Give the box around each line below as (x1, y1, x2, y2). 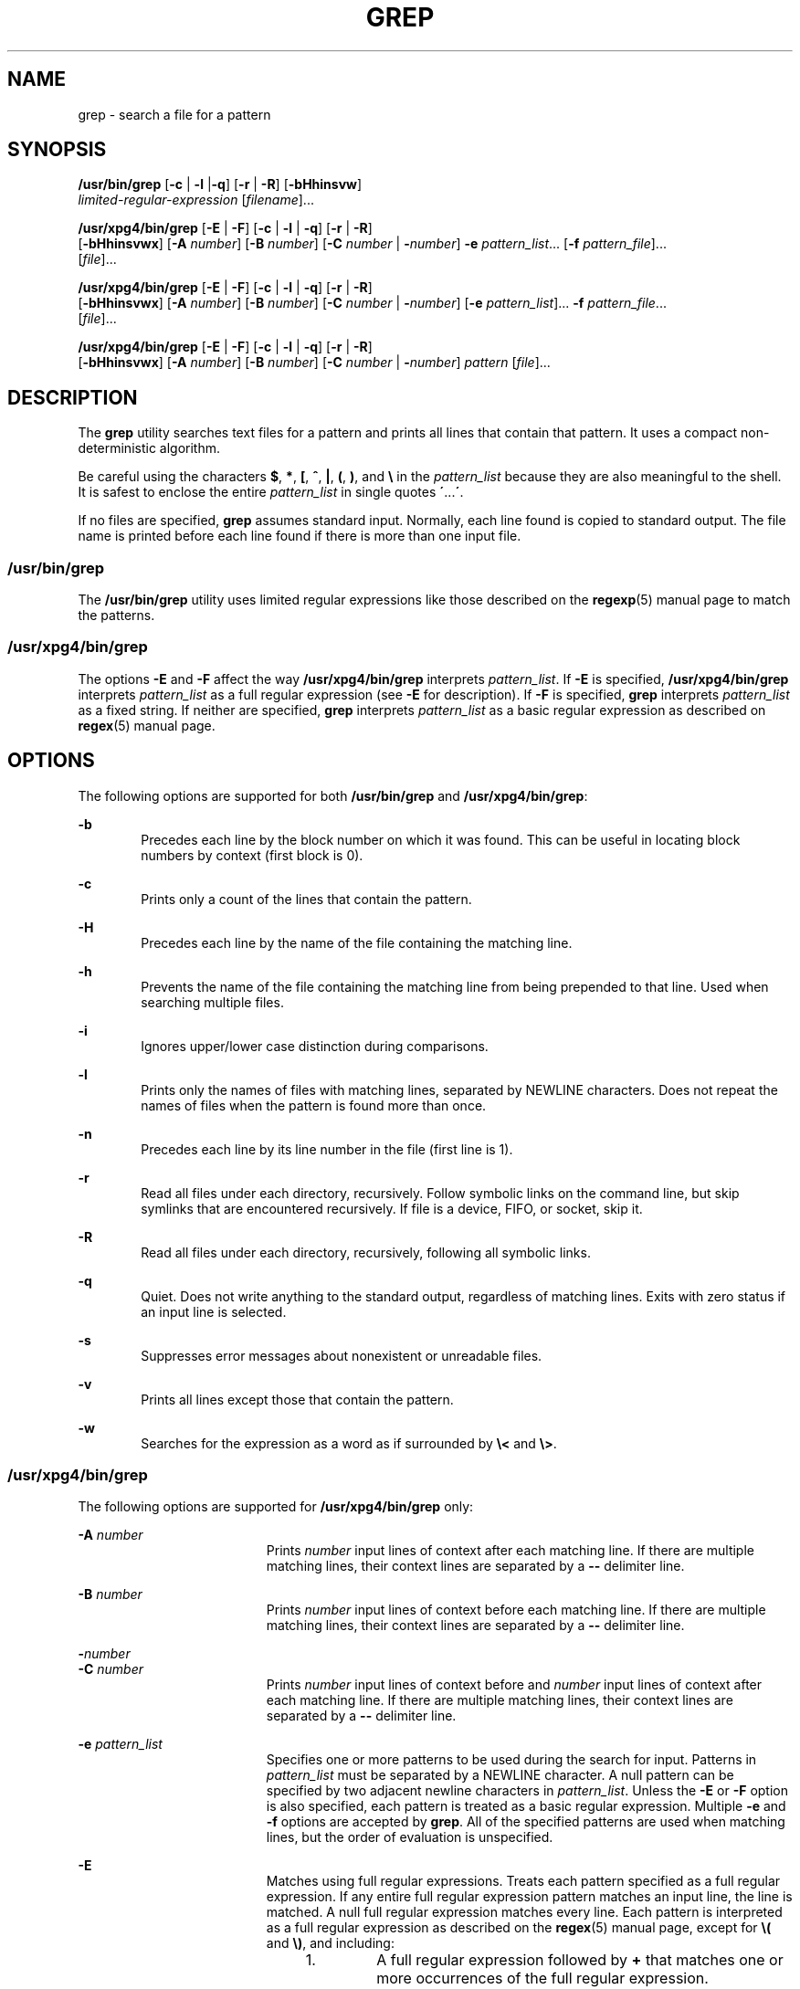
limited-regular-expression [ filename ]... (78, 192, 314, 208)
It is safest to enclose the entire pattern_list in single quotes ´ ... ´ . (78, 484, 464, 500)
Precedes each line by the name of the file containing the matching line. (141, 934, 573, 951)
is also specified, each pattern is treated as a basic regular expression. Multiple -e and (266, 1798, 786, 1815)
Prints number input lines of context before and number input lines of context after (266, 1677, 763, 1693)
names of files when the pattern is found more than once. (141, 1097, 487, 1113)
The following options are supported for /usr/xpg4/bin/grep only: (78, 1499, 474, 1515)
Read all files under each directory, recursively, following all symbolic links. (141, 1244, 591, 1260)
